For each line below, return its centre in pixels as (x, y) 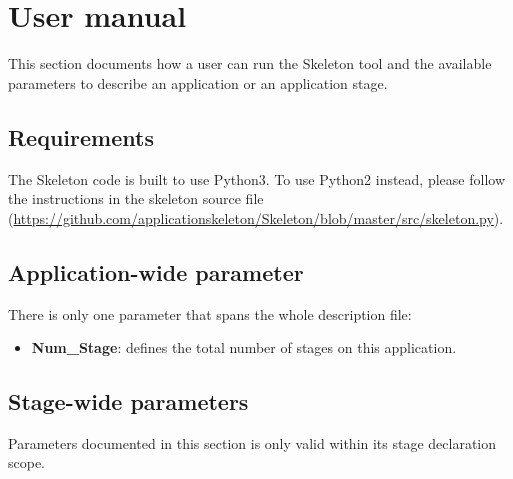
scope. (27, 462)
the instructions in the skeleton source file (136, 198)
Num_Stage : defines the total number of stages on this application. (244, 347)
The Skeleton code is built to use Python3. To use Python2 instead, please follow (256, 178)
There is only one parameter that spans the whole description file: (210, 313)
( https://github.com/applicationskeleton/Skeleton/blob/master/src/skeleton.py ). (256, 217)
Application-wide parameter (156, 271)
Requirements (81, 136)
